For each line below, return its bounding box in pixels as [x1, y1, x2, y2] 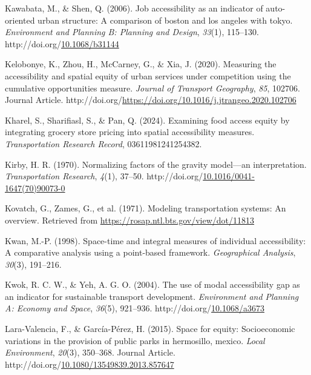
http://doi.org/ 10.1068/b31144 [5, 37, 119, 50]
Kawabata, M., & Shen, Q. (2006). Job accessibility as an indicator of [5, 2, 263, 14]
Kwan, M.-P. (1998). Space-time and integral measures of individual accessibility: [5, 234, 306, 247]
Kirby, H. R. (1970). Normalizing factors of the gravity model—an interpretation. [5, 158, 307, 170]
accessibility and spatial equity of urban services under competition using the [5, 69, 291, 82]
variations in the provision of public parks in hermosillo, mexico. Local [5, 334, 265, 347]
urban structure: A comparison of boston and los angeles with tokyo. [38, 13, 293, 26]
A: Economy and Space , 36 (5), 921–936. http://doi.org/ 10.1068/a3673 [5, 302, 264, 314]
